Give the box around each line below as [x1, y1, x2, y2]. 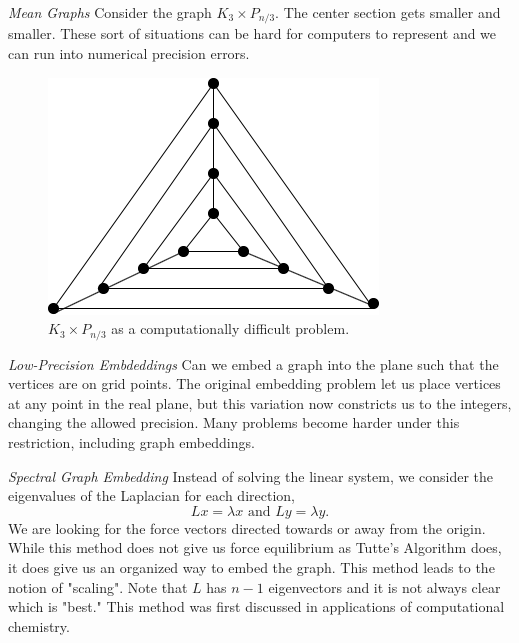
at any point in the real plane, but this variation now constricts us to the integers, [8, 392, 512, 413]
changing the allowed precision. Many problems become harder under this [8, 412, 460, 433]
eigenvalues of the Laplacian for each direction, [8, 485, 295, 506]
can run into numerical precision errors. [8, 43, 250, 64]
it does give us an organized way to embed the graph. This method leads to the [8, 557, 495, 578]
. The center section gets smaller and [275, 2, 501, 22]
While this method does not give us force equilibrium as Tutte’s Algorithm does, [8, 537, 502, 558]
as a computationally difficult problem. [111, 318, 350, 339]
